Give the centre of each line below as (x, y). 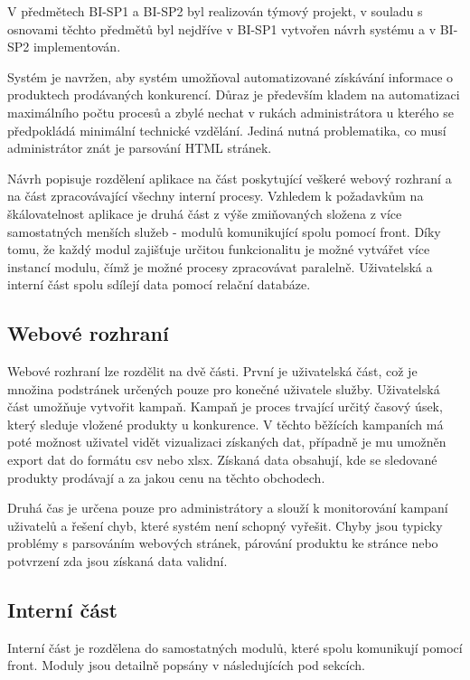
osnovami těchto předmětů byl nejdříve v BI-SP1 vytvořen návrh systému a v (222, 28)
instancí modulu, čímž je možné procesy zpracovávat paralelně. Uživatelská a (220, 266)
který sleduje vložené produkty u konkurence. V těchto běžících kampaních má (226, 424)
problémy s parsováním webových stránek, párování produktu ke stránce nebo (223, 543)
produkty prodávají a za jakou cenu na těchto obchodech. (166, 477)
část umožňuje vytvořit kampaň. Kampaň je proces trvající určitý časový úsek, (225, 406)
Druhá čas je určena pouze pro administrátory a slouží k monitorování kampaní (228, 508)
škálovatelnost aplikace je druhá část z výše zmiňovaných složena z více (205, 213)
